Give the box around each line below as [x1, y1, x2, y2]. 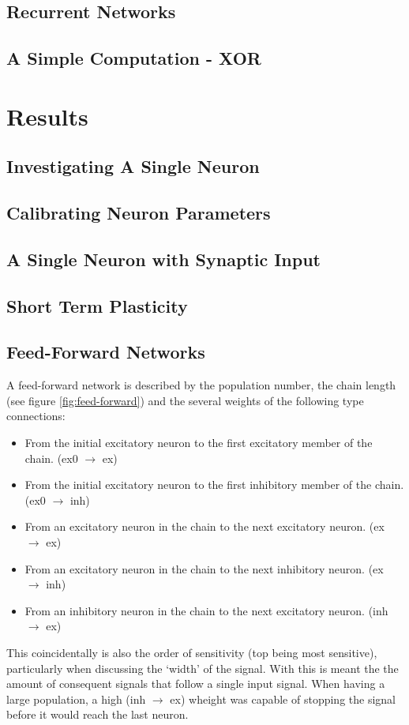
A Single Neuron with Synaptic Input [6, 246, 321, 271]
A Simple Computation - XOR [6, 46, 261, 70]
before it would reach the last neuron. [6, 706, 189, 723]
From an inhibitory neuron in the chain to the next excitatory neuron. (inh [24, 602, 388, 618]
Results [6, 100, 88, 132]
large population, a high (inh [6, 690, 146, 707]
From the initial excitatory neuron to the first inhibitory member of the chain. [24, 476, 404, 493]
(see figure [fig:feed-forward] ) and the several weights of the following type [6, 392, 364, 408]
